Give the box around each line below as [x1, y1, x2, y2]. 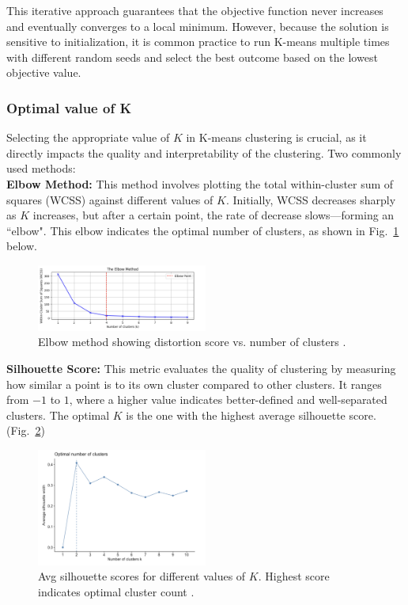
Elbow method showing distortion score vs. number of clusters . [38, 333, 346, 350]
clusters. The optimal [6, 406, 110, 423]
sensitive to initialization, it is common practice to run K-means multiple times [6, 33, 390, 50]
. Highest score [258, 568, 330, 584]
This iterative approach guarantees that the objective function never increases [6, 2, 383, 18]
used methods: [6, 160, 76, 177]
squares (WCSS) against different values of [6, 191, 213, 207]
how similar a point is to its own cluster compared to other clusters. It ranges [6, 375, 382, 392]
